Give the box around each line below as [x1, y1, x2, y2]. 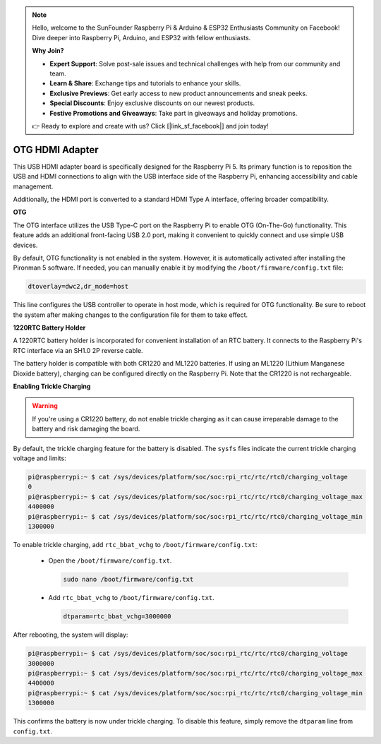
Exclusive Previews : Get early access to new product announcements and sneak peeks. [49, 89, 308, 97]
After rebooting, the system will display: [13, 630, 128, 639]
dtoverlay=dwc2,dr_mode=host [28, 282, 129, 291]
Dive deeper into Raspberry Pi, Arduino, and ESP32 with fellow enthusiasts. [32, 33, 251, 42]
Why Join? [32, 47, 64, 55]
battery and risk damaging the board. [32, 424, 140, 433]
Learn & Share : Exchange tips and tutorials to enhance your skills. [49, 79, 241, 88]
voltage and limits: [13, 454, 66, 462]
